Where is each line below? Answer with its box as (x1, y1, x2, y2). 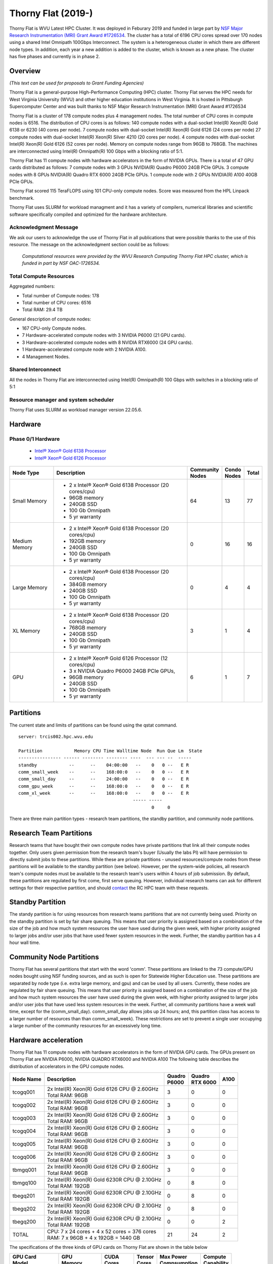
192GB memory (69, 537, 106, 545)
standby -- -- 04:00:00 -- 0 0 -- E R (18, 762, 189, 768)
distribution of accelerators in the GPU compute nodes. (9, 1063, 124, 1069)
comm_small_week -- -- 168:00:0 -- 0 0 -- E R (18, 769, 189, 775)
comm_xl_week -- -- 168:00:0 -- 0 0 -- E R (18, 790, 189, 796)
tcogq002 (12, 1102, 36, 1109)
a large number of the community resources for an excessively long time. (9, 1023, 162, 1028)
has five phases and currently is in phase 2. (9, 54, 101, 60)
